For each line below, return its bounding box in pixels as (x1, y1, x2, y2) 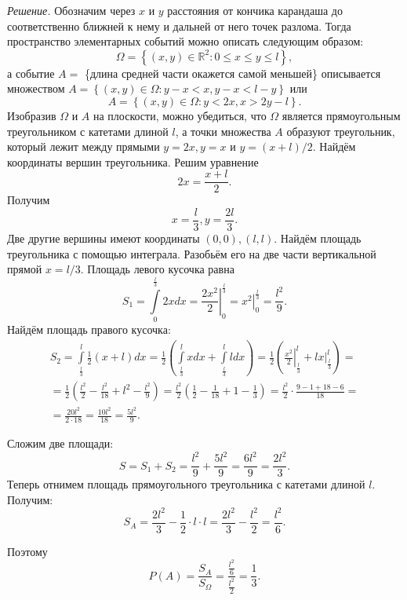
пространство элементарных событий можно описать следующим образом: (7, 33, 364, 49)
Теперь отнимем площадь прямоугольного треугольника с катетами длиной (7, 476, 365, 492)
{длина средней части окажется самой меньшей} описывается (84, 64, 381, 81)
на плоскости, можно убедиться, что (93, 107, 267, 123)
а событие (7, 64, 55, 81)
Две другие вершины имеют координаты (7, 230, 200, 247)
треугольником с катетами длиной (7, 123, 169, 139)
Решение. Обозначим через (7, 2, 136, 18)
